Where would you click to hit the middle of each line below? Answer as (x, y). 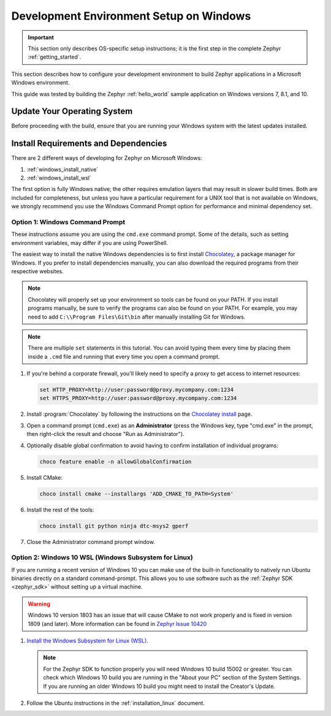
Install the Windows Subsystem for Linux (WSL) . (87, 641)
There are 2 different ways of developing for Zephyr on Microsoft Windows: (107, 158)
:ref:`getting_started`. (55, 57)
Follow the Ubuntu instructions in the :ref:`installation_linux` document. (116, 703)
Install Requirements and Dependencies (89, 144)
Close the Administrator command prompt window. (91, 541)
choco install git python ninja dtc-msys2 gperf (114, 526)
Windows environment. (40, 83)
